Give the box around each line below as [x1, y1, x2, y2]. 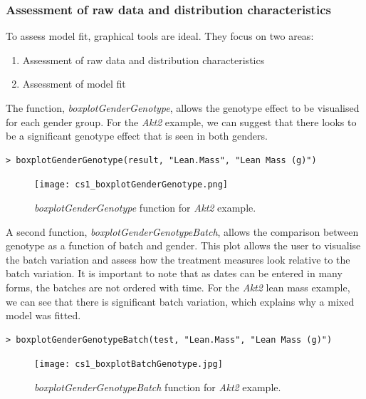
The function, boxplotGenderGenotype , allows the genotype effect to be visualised [6, 100, 360, 115]
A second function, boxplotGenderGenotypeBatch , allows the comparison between [6, 224, 359, 239]
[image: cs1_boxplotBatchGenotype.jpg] [34, 359, 223, 370]
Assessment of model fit [22, 76, 126, 91]
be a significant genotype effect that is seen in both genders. [6, 128, 268, 143]
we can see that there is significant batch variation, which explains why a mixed [6, 294, 355, 309]
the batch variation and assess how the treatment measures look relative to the [6, 252, 350, 266]
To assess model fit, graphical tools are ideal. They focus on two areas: [6, 28, 314, 43]
